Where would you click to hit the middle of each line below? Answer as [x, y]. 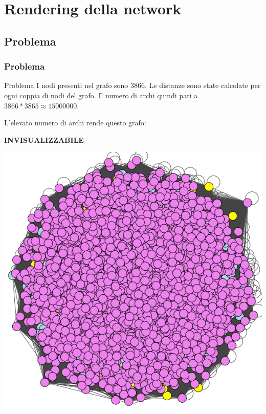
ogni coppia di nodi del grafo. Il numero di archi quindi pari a [101, 95]
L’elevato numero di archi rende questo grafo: [75, 123]
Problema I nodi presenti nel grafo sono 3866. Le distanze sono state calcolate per [132, 85]
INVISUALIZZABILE [44, 139]
